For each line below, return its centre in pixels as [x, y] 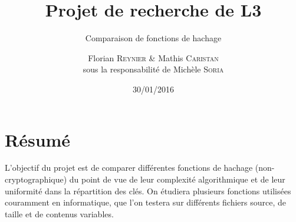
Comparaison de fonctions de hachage [153, 38]
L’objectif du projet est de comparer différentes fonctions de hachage [129, 168]
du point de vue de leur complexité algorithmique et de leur [177, 179]
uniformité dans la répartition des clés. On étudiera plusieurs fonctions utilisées [148, 190]
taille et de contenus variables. [59, 213]
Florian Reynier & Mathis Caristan [153, 57]
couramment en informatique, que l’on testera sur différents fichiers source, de [146, 202]
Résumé [38, 139]
